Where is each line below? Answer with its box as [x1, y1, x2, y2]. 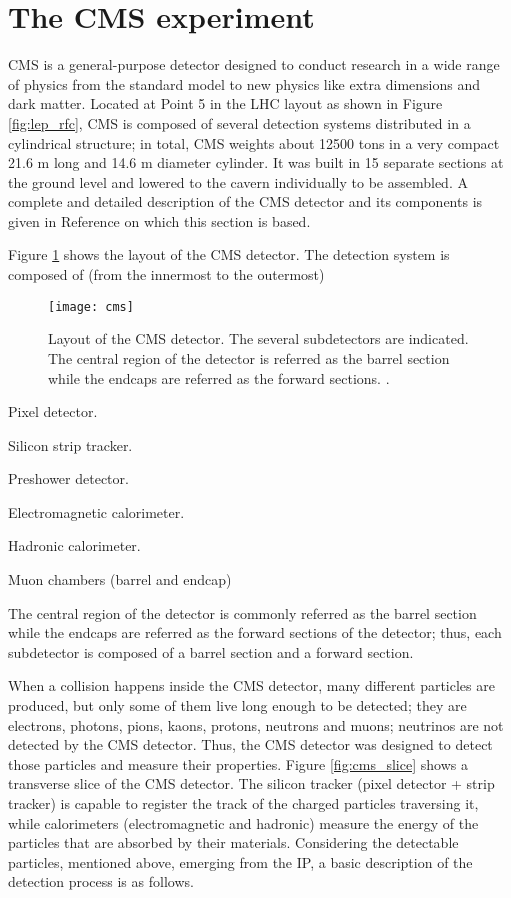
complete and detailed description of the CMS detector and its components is [8, 191, 483, 212]
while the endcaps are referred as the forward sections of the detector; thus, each [8, 622, 502, 643]
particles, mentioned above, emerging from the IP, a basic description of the [8, 851, 473, 872]
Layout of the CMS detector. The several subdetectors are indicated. [48, 328, 469, 349]
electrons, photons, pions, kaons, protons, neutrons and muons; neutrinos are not [8, 714, 504, 735]
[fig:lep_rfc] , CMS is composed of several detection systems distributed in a [8, 112, 471, 133]
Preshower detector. [8, 468, 129, 489]
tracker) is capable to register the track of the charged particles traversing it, [8, 793, 479, 813]
